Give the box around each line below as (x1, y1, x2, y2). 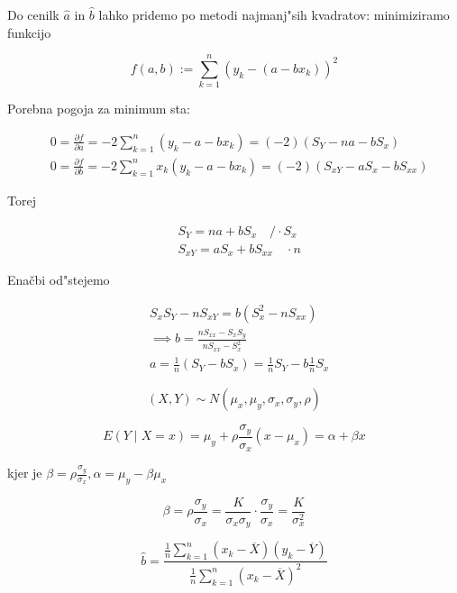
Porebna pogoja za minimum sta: (7, 99, 190, 118)
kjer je (7, 463, 42, 482)
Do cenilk (7, 5, 59, 23)
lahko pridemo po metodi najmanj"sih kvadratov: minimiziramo (98, 5, 450, 23)
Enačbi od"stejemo (7, 270, 110, 289)
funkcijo (7, 23, 51, 41)
